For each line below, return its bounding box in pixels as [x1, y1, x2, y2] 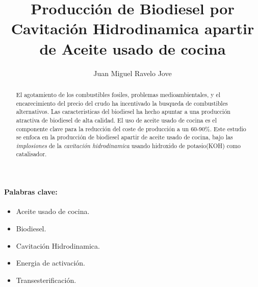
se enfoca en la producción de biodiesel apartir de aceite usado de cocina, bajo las [16, 133, 233, 141]
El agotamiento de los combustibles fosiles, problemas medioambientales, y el [16, 90, 221, 99]
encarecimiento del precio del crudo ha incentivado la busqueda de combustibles [16, 99, 228, 107]
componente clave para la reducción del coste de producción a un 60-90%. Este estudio [16, 124, 246, 133]
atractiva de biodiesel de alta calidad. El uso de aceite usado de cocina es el [16, 115, 217, 124]
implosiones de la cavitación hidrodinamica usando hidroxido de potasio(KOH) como [16, 141, 241, 150]
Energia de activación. [16, 257, 85, 268]
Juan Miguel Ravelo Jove [93, 67, 172, 78]
